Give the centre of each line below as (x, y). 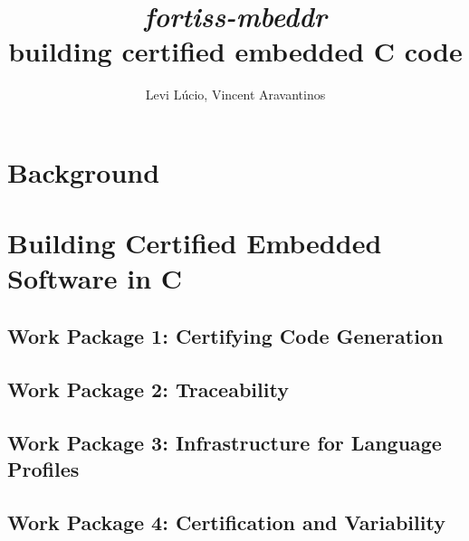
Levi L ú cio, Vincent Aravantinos (235, 95)
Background (84, 171)
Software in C (95, 278)
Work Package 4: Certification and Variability (226, 522)
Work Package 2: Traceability (148, 389)
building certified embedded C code (235, 51)
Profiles (43, 469)
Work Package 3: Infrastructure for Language (225, 442)
